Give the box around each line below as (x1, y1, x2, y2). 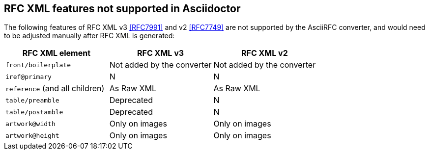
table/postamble (5, 108, 63, 116)
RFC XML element (22, 48, 91, 58)
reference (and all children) (5, 83, 105, 94)
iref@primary (5, 73, 52, 80)
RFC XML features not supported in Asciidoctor (4, 2, 241, 15)
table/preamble (5, 96, 59, 104)
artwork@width (5, 120, 56, 128)
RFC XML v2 (241, 48, 288, 58)
